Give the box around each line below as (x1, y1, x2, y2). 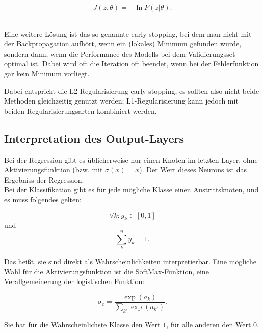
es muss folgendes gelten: (4, 194, 82, 204)
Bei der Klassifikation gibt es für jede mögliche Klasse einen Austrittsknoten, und (4, 184, 259, 195)
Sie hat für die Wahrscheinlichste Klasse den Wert (4, 319, 161, 329)
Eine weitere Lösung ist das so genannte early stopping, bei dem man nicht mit (4, 28, 252, 39)
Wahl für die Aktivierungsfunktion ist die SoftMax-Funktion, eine (4, 266, 209, 276)
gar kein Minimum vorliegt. (4, 68, 90, 79)
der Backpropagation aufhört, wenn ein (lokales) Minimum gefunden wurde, (4, 38, 242, 49)
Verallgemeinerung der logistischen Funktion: (4, 276, 145, 287)
